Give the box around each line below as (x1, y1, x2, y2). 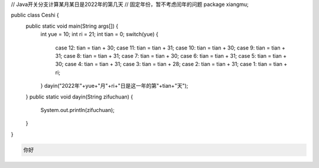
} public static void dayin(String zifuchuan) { (25, 93, 134, 100)
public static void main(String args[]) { (25, 22, 118, 29)
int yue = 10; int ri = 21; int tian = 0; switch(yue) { (40, 31, 159, 38)
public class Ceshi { (11, 12, 59, 19)
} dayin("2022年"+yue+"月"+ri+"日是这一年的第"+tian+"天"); (40, 83, 188, 90)
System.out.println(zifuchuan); (40, 106, 115, 113)
